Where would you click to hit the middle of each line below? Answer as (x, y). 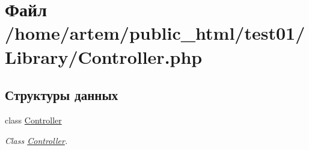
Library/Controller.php (104, 56)
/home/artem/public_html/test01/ (155, 33)
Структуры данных (62, 95)
